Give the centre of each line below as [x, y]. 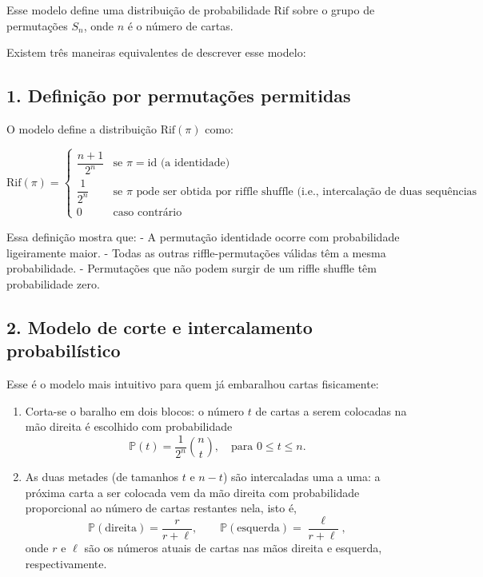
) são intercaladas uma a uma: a [301, 477]
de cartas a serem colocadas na [331, 410]
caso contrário [148, 212]
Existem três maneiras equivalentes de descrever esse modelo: [156, 52]
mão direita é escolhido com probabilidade [129, 426]
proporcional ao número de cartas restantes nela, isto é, [161, 508]
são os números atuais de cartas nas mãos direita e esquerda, [233, 548]
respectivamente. [66, 563]
